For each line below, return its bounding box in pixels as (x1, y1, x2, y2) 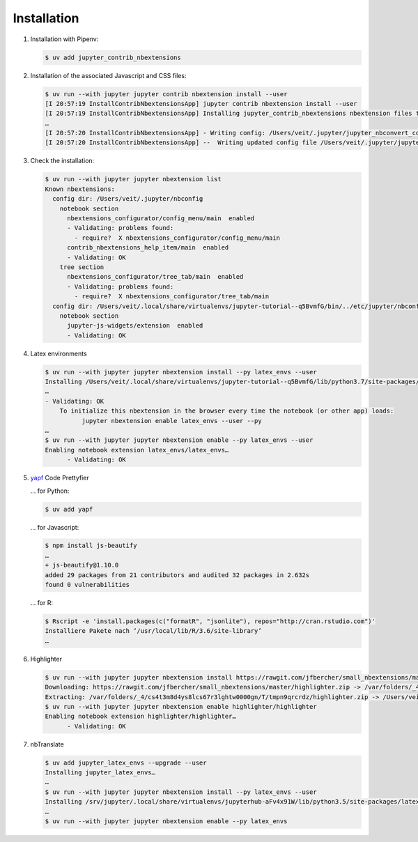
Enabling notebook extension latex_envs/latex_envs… (45, 446, 229, 454)
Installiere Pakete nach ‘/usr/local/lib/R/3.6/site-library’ (45, 627, 262, 635)
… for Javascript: (30, 523, 79, 531)
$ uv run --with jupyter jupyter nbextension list (45, 175, 222, 183)
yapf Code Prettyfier (30, 474, 90, 482)
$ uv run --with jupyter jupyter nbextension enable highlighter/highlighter (45, 703, 317, 710)
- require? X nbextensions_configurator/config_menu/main (74, 234, 281, 242)
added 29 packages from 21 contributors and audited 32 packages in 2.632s (45, 571, 310, 579)
